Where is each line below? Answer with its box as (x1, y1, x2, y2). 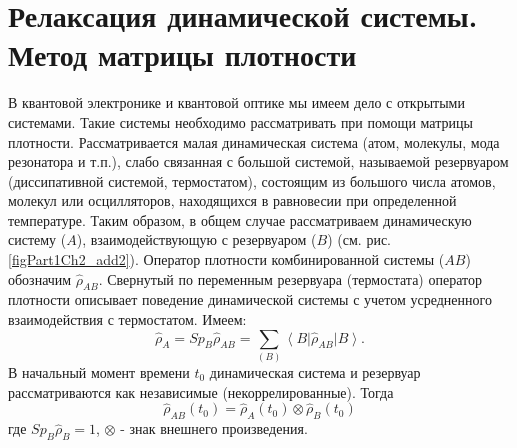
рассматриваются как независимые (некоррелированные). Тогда (8, 381, 394, 402)
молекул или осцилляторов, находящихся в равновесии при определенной (8, 190, 457, 211)
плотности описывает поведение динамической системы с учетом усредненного (8, 289, 492, 310)
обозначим (8, 268, 72, 289)
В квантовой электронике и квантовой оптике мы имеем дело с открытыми (8, 92, 465, 113)
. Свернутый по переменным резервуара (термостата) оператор (98, 268, 482, 289)
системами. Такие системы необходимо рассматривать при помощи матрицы (8, 111, 473, 132)
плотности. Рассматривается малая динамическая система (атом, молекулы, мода (8, 131, 500, 152)
